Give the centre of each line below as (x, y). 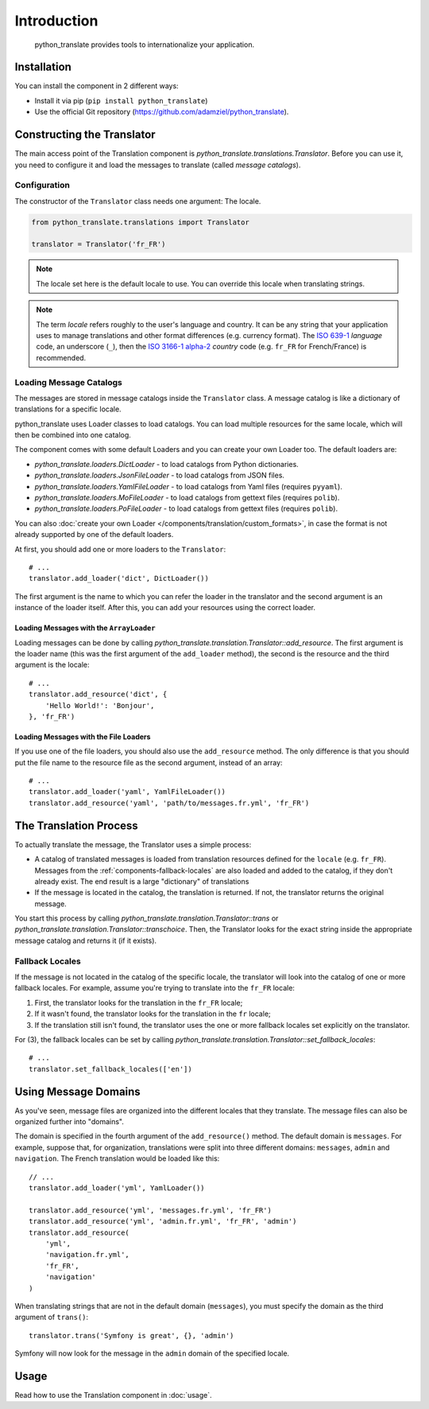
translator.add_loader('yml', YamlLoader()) (117, 1188)
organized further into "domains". (70, 1122)
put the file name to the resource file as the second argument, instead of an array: (149, 762)
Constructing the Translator (85, 135)
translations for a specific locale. (68, 409)
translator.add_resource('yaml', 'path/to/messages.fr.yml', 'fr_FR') (169, 803)
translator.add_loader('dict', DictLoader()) (119, 578)
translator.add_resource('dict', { (98, 695)
